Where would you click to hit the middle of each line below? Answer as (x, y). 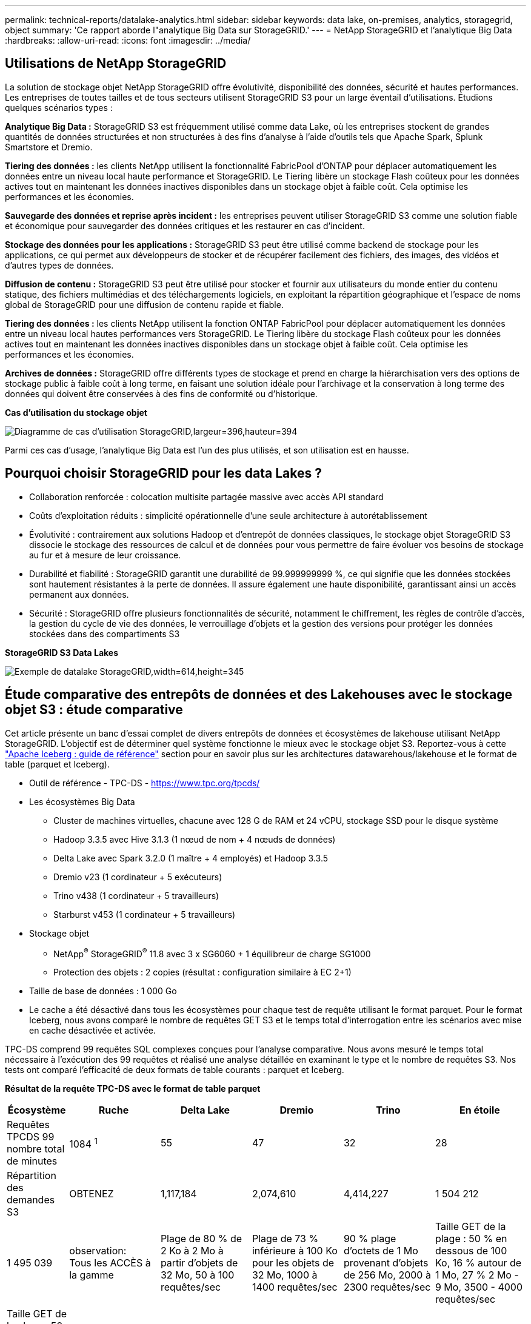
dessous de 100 (471, 1251)
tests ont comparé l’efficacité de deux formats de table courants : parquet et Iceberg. (175, 1070)
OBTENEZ (92, 1194)
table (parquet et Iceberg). (57, 764)
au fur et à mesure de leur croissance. (105, 555)
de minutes (32, 1161)
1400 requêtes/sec (295, 1287)
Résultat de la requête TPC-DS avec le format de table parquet (133, 1089)
